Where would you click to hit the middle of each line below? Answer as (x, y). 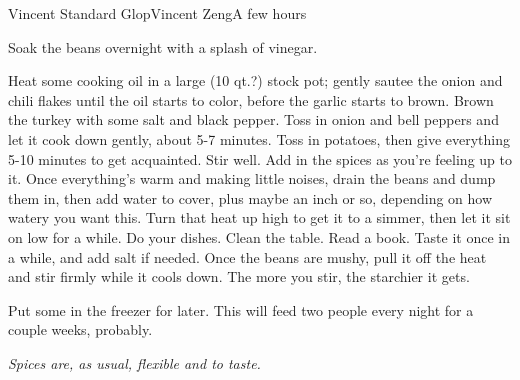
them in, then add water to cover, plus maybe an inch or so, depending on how (250, 197)
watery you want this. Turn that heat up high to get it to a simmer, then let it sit (259, 217)
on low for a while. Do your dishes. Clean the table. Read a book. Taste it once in (259, 236)
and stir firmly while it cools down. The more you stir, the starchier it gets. (239, 276)
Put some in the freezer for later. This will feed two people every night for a (241, 309)
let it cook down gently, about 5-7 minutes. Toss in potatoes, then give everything (259, 138)
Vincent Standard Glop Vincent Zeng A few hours (157, 13)
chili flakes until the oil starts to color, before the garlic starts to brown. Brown (251, 99)
